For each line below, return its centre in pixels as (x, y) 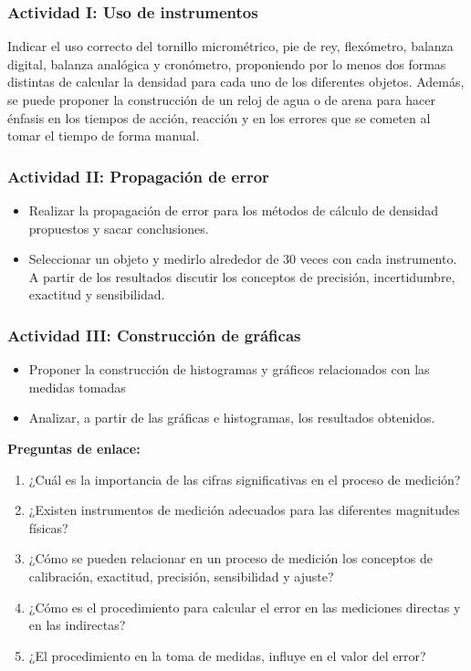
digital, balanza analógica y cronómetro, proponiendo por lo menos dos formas (227, 63)
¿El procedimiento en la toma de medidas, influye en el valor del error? (227, 655)
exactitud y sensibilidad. (97, 294)
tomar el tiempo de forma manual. (104, 136)
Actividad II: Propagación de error (138, 176)
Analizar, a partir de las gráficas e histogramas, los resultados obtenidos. (232, 418)
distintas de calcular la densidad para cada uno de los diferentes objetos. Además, (236, 82)
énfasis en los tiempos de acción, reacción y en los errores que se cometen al (219, 117)
